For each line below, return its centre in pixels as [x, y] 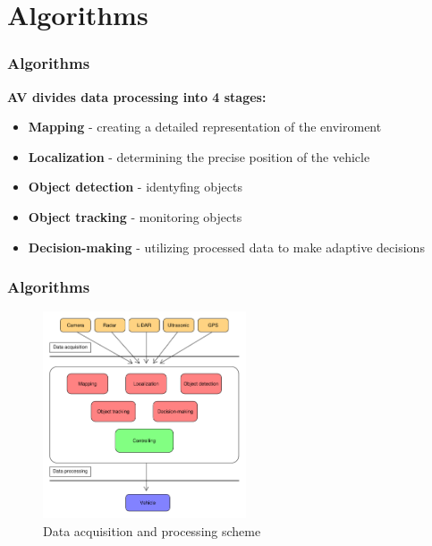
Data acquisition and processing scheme [152, 530]
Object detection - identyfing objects [135, 187]
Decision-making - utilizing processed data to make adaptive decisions [226, 247]
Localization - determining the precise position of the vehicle [199, 156]
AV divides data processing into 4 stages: [137, 96]
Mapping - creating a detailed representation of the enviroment [205, 127]
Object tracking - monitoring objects [135, 216]
